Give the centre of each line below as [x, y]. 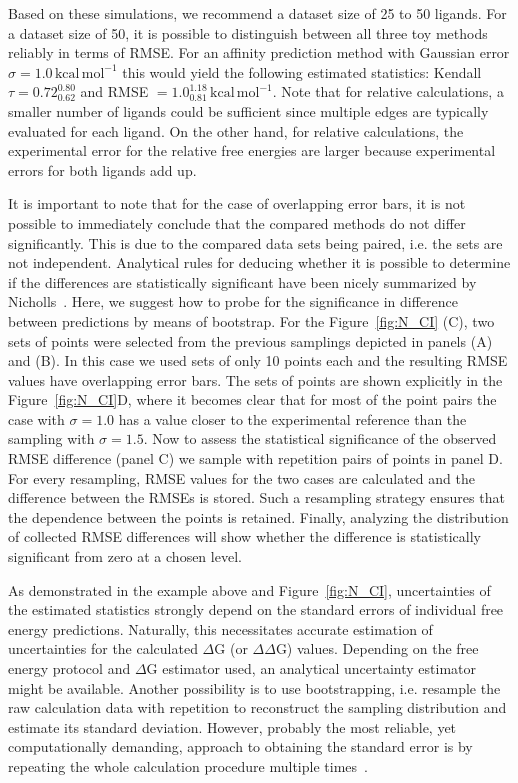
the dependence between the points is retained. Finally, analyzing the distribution [258, 516]
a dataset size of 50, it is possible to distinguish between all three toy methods [248, 32]
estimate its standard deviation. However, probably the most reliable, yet [232, 726]
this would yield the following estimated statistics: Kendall [302, 71]
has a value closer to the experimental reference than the [292, 418]
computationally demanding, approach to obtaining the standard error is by [240, 746]
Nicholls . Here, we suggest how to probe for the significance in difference [233, 301]
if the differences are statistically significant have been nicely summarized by [242, 281]
